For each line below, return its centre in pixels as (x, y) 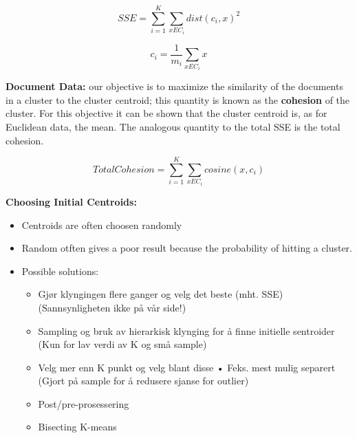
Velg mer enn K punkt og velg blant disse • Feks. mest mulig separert (187, 367)
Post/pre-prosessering (84, 403)
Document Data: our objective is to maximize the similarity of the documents (174, 86)
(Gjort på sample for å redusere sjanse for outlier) (143, 381)
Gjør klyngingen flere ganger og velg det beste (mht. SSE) (161, 294)
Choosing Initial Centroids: (71, 201)
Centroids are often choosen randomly (102, 225)
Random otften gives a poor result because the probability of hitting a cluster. (187, 248)
